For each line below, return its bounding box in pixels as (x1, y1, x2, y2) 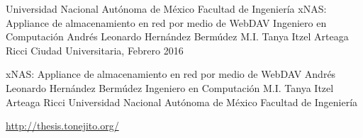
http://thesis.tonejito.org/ (6, 118, 119, 133)
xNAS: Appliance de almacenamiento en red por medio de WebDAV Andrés (6, 67, 336, 81)
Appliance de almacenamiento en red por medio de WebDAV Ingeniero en (6, 15, 327, 30)
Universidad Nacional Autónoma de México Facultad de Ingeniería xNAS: (6, 1, 327, 16)
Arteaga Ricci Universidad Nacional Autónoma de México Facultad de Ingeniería (6, 94, 358, 109)
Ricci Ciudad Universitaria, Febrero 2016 (6, 42, 184, 57)
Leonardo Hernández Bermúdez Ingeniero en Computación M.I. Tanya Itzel (6, 80, 334, 95)
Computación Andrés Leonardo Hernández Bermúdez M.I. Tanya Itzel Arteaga (6, 29, 349, 44)
